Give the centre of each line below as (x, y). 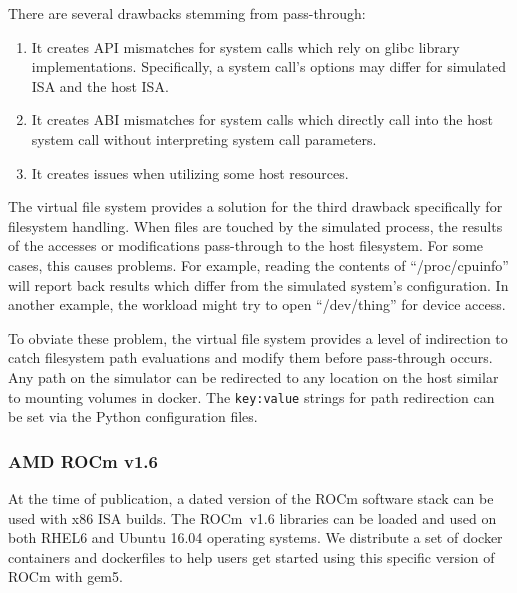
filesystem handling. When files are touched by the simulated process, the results (255, 225)
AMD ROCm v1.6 (83, 460)
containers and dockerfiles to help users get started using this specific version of (251, 556)
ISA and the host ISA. (100, 85)
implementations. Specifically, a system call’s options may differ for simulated (268, 66)
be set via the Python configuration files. (133, 416)
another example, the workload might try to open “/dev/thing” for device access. (257, 304)
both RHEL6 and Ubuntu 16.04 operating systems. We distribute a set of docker (255, 537)
